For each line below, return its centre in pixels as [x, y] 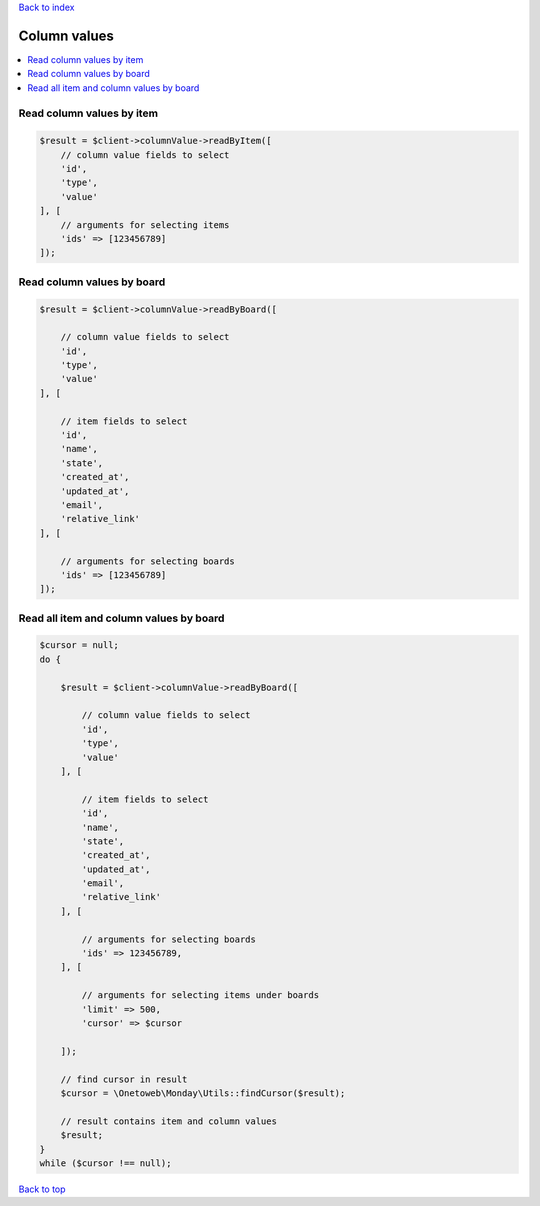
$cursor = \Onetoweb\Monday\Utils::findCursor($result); [203, 1093]
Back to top [42, 1189]
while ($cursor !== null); [105, 1163]
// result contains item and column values [168, 1121]
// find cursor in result [124, 1079]
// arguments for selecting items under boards [200, 995]
